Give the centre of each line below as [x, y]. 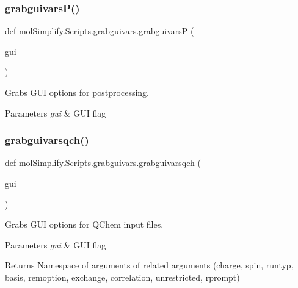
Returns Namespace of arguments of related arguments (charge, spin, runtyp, [149, 265]
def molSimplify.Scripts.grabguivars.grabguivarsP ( [100, 31]
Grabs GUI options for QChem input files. [84, 224]
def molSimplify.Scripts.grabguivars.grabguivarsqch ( [103, 163]
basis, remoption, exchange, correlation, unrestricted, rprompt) [122, 277]
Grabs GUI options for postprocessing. [77, 92]
